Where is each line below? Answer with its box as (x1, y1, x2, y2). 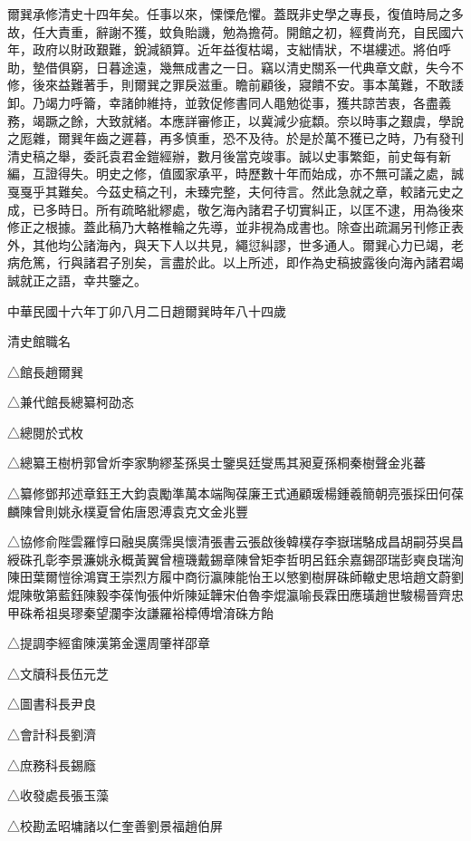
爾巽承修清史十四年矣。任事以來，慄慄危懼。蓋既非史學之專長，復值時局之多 (7, 5, 464, 23)
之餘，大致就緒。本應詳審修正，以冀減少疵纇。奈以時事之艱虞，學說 (57, 111, 464, 130)
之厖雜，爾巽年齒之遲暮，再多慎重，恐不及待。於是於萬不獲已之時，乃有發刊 (7, 129, 464, 148)
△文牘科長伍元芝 (7, 663, 109, 682)
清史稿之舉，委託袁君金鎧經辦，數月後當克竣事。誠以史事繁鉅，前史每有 (7, 146, 438, 165)
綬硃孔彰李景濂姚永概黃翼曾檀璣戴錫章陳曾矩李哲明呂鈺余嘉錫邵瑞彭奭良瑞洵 (7, 549, 464, 568)
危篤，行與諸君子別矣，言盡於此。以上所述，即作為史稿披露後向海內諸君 (19, 253, 451, 272)
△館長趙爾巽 (7, 362, 83, 381)
